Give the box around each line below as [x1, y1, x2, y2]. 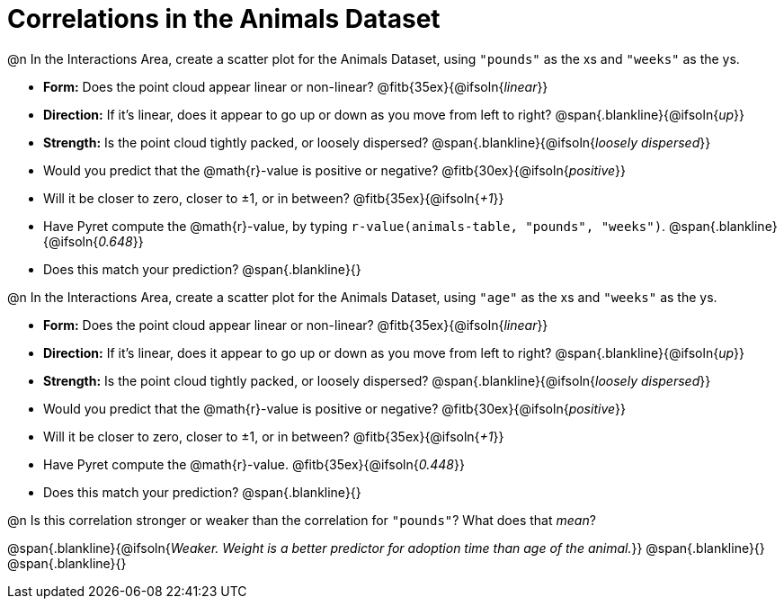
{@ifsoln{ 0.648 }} [43, 233, 144, 249]
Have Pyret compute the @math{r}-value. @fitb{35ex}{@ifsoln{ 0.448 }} [43, 456, 465, 472]
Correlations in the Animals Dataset [7, 4, 441, 34]
